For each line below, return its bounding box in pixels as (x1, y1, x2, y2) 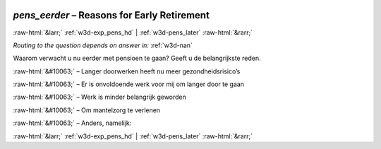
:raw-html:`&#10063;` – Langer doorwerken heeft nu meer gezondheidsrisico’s (13, 67, 241, 76)
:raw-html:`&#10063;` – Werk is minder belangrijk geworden (13, 93, 187, 102)
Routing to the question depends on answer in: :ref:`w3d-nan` (13, 41, 193, 49)
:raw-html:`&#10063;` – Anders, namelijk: (13, 119, 132, 127)
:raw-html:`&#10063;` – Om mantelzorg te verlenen (13, 106, 161, 114)
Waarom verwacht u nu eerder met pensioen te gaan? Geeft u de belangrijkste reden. (13, 54, 261, 63)
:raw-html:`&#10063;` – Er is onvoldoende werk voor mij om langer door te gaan (13, 80, 245, 88)
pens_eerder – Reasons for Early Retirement (13, 9, 210, 21)
